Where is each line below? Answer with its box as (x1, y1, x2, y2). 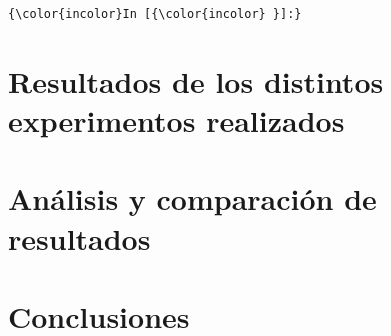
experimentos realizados (8, 100, 345, 141)
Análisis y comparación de (8, 178, 377, 219)
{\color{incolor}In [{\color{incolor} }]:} (8, 7, 302, 21)
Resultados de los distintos (8, 60, 384, 101)
